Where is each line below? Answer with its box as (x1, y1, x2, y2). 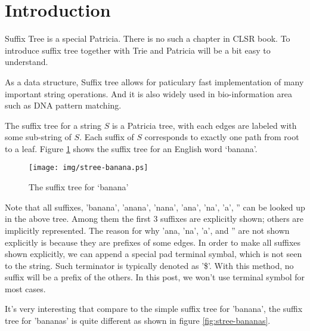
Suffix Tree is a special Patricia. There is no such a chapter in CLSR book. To (5, 32, 290, 45)
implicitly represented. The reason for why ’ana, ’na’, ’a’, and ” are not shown (5, 224, 290, 236)
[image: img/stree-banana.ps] (29, 163, 148, 172)
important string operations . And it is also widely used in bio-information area (5, 87, 293, 100)
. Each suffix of (79, 131, 134, 143)
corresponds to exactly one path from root (144, 131, 299, 143)
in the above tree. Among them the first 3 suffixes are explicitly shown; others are (5, 212, 304, 225)
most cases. (5, 282, 46, 295)
